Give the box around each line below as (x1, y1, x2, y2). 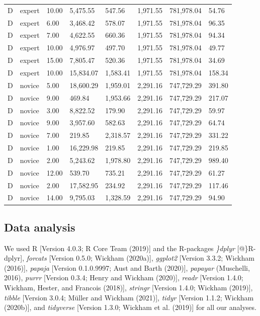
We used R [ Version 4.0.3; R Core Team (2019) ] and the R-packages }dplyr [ (4, 243, 239, 253)
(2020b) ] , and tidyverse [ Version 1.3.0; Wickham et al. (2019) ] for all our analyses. (4, 302, 256, 312)
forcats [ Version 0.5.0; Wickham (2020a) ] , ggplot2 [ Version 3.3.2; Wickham (26, 253, 254, 263)
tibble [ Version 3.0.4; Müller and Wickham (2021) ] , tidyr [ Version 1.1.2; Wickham (4, 292, 254, 302)
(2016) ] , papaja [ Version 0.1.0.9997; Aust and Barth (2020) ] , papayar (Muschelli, (4, 262, 250, 273)
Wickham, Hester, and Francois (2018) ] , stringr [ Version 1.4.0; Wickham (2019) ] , (4, 282, 253, 293)
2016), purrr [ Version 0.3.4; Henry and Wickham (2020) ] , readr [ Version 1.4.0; (4, 272, 243, 283)
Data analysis (4, 219, 75, 234)
